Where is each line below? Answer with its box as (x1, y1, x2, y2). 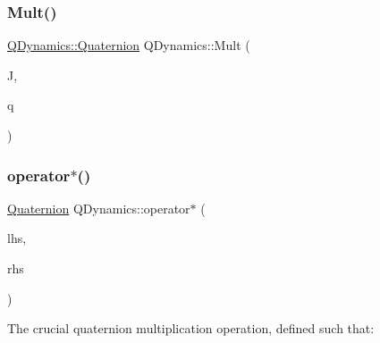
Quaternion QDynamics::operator (7, 198, 190, 217)
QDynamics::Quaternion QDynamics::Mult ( (7, 36, 250, 54)
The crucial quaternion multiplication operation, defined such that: (7, 319, 375, 338)
